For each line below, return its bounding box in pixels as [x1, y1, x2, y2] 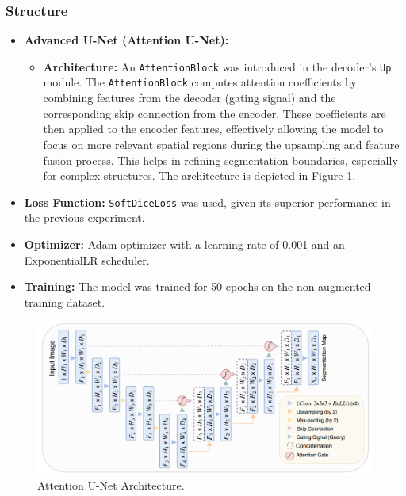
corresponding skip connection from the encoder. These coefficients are [43, 105, 386, 121]
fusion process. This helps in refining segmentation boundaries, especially [43, 151, 398, 168]
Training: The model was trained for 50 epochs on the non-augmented [24, 278, 371, 295]
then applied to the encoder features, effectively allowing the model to [43, 120, 384, 137]
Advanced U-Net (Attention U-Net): [24, 32, 229, 48]
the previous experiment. [24, 209, 145, 226]
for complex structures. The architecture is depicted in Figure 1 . [43, 167, 356, 184]
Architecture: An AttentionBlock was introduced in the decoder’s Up [43, 58, 392, 74]
